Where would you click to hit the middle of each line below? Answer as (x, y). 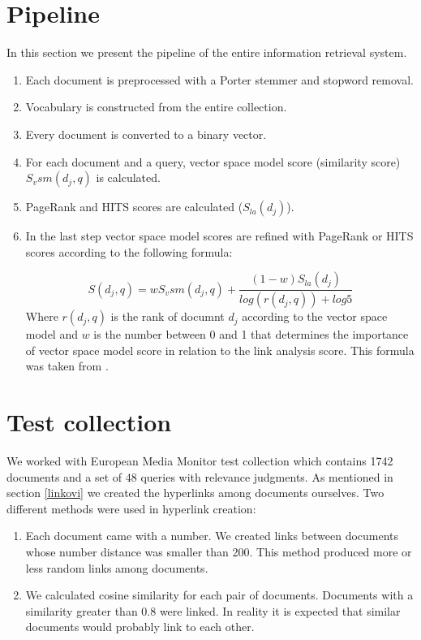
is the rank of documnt (168, 316)
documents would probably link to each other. (140, 627)
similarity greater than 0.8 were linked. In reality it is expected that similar (213, 610)
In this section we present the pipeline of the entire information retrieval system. (207, 52)
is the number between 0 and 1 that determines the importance (251, 334)
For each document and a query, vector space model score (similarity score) (213, 161)
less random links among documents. (117, 567)
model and (52, 334)
